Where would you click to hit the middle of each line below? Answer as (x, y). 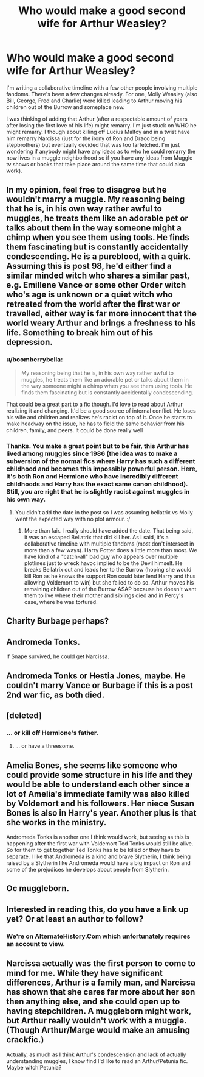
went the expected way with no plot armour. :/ (73, 519)
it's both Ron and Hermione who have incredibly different (92, 476)
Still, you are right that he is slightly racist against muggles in (98, 491)
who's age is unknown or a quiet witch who (90, 295)
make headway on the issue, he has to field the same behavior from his (95, 424)
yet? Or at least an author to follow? (75, 919)
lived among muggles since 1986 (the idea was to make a (92, 453)
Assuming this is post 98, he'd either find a (89, 266)
